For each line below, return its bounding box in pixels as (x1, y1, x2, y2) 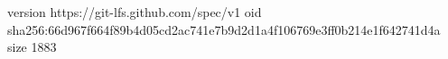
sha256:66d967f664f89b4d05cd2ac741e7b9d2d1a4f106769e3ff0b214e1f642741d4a (7, 20, 441, 38)
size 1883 (7, 38, 57, 56)
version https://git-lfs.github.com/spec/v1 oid (7, 3, 262, 21)
